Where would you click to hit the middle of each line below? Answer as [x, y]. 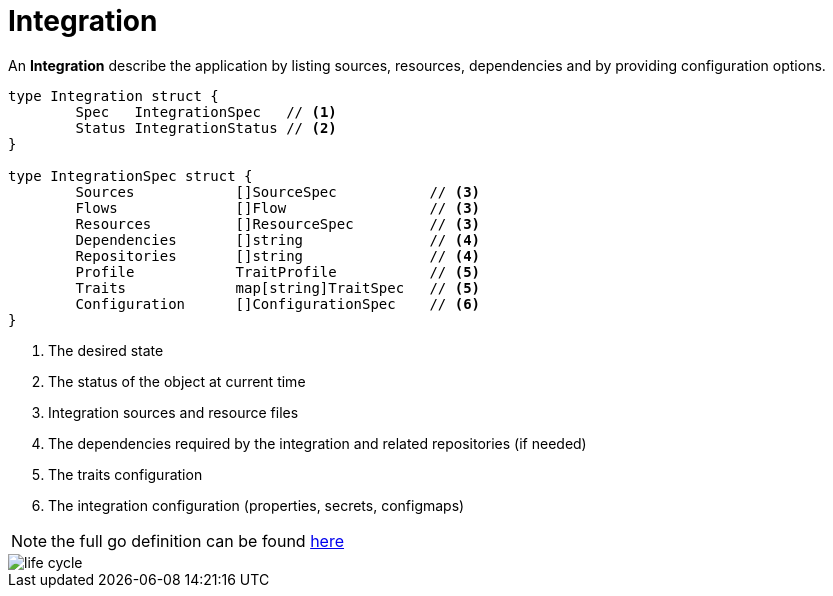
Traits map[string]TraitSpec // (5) [278, 287]
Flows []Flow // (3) [278, 207]
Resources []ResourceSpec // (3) [278, 223]
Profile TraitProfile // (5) [278, 271]
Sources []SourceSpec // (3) [278, 191]
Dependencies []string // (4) [278, 239]
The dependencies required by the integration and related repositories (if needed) [317, 443]
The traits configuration [125, 474]
